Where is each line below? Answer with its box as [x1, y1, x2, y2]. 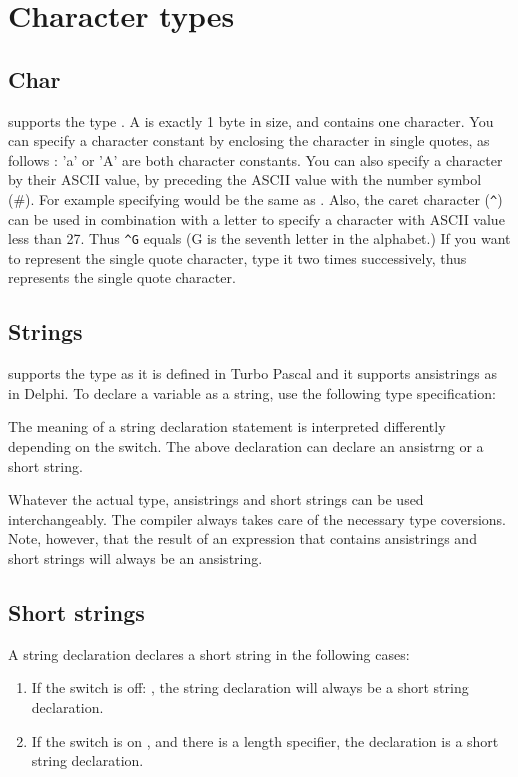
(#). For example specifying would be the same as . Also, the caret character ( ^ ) [8, 188, 503, 209]
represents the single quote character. [8, 267, 236, 288]
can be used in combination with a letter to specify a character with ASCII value [8, 208, 505, 229]
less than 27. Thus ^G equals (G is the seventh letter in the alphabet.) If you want [8, 228, 511, 249]
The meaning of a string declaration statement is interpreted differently [8, 416, 446, 437]
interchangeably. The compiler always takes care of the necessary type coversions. [8, 508, 506, 529]
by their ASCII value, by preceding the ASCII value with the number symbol [8, 169, 482, 190]
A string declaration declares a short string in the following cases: [8, 643, 410, 664]
